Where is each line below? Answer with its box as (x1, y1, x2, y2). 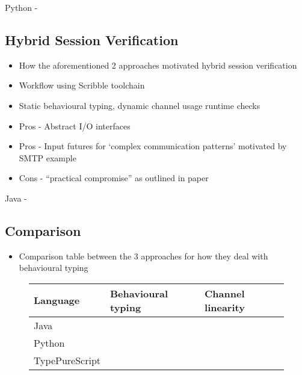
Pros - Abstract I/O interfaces (19, 119, 131, 132)
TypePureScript (34, 353, 101, 367)
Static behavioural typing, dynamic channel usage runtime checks (19, 99, 260, 111)
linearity (205, 300, 245, 314)
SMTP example (19, 151, 76, 164)
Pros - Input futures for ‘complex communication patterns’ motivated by (19, 140, 287, 152)
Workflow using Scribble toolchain (19, 79, 145, 91)
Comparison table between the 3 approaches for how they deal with (19, 249, 268, 262)
